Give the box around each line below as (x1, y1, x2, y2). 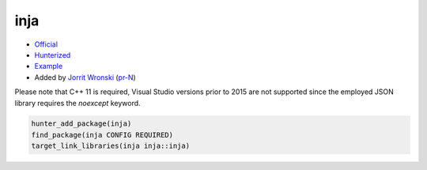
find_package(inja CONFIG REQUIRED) (31, 130, 174, 139)
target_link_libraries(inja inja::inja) (31, 142, 190, 150)
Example (34, 62, 63, 71)
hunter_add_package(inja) (31, 119, 132, 128)
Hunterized (34, 50, 71, 59)
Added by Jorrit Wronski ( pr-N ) (34, 72, 136, 82)
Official (34, 40, 59, 49)
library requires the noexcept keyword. (14, 98, 142, 108)
